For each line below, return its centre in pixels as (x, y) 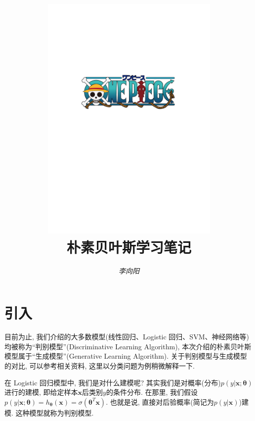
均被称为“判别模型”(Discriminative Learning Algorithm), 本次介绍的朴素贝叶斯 (128, 346)
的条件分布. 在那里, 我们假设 (152, 392)
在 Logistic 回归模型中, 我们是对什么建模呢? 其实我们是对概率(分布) (113, 382)
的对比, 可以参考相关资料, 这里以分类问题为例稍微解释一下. (100, 365)
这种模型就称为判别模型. (55, 412)
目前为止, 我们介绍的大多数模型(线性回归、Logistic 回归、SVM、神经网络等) (127, 337)
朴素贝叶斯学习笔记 (129, 247)
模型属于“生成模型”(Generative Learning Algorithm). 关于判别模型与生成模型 (126, 356)
